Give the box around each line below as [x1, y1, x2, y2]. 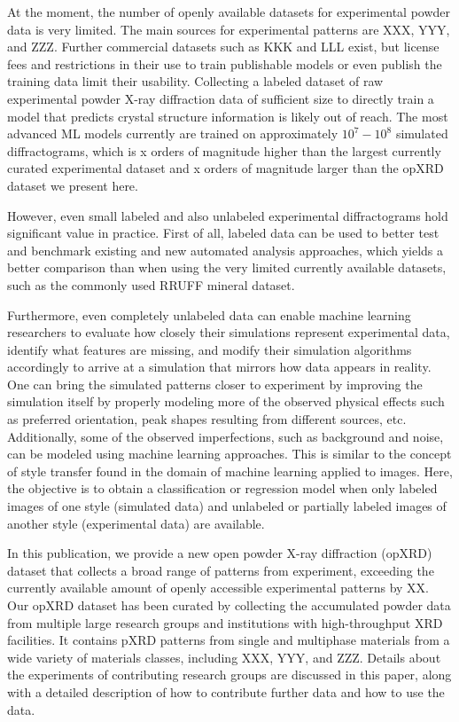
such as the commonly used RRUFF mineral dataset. [7, 275, 295, 294]
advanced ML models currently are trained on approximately [7, 124, 338, 143]
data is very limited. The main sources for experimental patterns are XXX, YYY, [7, 20, 450, 38]
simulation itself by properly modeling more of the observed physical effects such [7, 392, 445, 411]
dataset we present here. [7, 176, 138, 194]
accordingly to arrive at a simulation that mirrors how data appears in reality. [7, 357, 432, 376]
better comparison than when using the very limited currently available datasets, [7, 258, 447, 277]
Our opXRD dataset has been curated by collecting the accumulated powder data [7, 596, 451, 614]
